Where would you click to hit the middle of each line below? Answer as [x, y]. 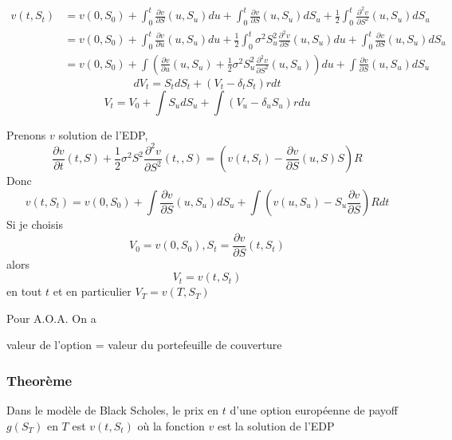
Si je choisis [35, 224]
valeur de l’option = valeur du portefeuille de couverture [144, 345]
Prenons [26, 134]
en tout [24, 291]
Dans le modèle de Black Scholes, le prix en [113, 410]
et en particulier [92, 291]
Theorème [39, 380]
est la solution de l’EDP [276, 425]
